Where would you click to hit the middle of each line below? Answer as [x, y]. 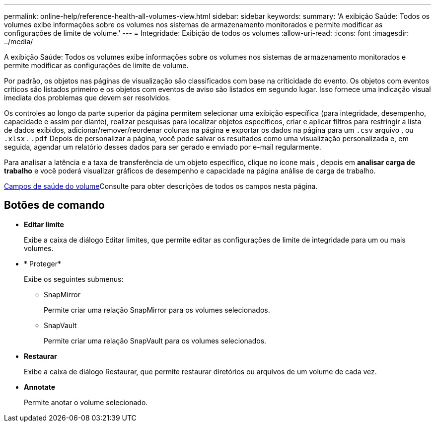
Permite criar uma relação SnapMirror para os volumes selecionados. [157, 310]
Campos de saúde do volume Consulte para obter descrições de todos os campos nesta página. [161, 186]
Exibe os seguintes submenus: [74, 279]
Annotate [40, 387]
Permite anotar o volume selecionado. [86, 402]
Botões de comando [54, 205]
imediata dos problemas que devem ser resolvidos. [88, 98]
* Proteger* [42, 263]
